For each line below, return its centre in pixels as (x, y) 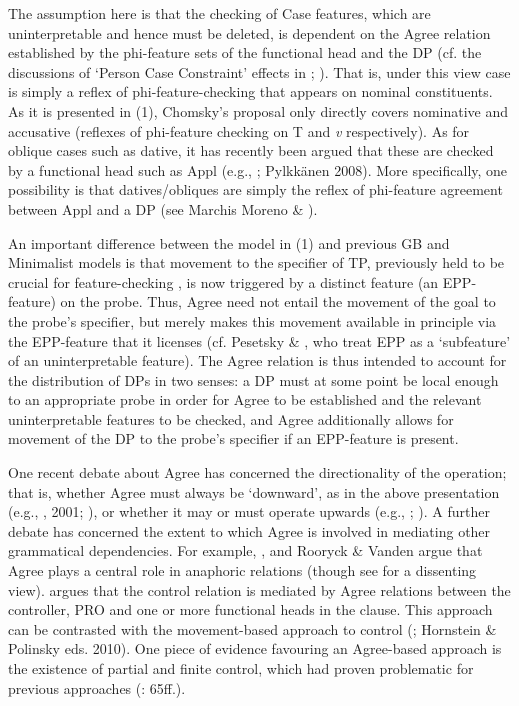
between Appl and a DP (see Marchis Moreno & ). (163, 208)
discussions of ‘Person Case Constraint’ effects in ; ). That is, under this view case (259, 71)
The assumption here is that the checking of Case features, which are (219, 13)
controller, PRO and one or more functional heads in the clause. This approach (250, 609)
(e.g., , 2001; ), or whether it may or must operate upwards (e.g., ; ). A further (249, 511)
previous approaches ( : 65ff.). (97, 687)
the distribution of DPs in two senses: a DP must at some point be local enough (253, 379)
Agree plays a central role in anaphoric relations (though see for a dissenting (242, 570)
